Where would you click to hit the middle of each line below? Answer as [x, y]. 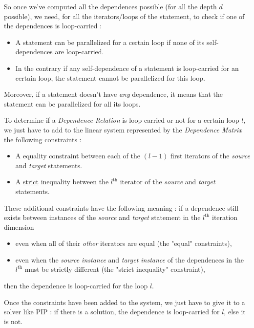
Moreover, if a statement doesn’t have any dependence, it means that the [113, 94]
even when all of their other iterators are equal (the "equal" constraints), [124, 243]
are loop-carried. [79, 52]
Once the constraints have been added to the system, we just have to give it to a [125, 302]
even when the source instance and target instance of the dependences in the [130, 259]
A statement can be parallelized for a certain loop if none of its [110, 42]
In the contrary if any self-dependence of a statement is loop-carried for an [127, 68]
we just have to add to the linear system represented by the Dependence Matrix [123, 129]
